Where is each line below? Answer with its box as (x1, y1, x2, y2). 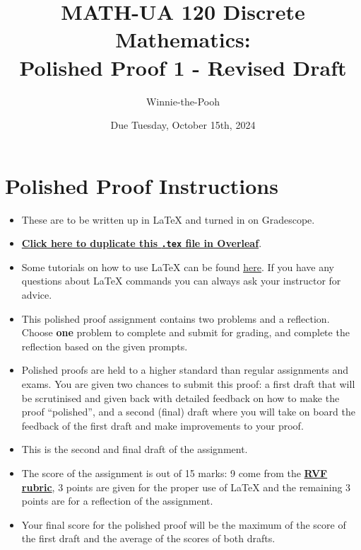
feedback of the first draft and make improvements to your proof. (21, 418, 304, 432)
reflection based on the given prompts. (21, 338, 188, 353)
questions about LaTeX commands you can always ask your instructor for (21, 273, 341, 288)
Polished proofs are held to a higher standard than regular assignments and (21, 362, 348, 377)
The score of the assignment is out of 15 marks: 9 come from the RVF (21, 466, 328, 480)
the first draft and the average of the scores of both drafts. (21, 531, 276, 546)
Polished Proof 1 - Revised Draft (19, 52, 347, 81)
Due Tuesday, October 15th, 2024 (110, 118, 256, 132)
